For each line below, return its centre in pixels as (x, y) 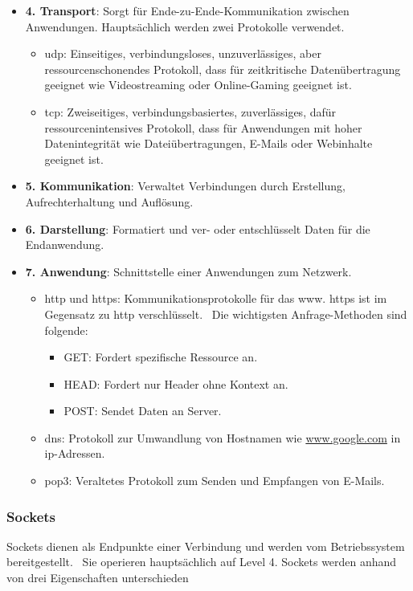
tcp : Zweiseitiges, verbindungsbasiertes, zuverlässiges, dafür (190, 111)
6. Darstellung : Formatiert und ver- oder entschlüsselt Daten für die (198, 228)
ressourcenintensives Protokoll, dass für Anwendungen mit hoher (203, 127)
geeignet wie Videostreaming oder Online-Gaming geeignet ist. (198, 85)
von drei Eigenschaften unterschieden (98, 578)
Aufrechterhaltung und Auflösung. (109, 201)
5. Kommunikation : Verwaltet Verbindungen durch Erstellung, (185, 186)
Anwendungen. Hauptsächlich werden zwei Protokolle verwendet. (185, 26)
